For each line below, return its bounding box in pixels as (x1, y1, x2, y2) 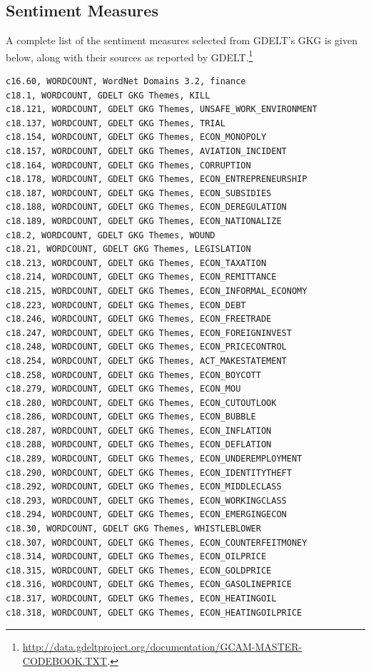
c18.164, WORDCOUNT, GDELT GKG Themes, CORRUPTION (6, 160, 251, 170)
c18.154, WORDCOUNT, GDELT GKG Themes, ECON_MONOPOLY (6, 132, 267, 143)
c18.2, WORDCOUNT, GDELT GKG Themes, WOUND (6, 230, 215, 240)
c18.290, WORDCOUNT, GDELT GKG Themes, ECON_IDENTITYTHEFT (6, 467, 292, 478)
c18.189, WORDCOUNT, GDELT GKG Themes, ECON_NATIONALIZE (6, 215, 282, 226)
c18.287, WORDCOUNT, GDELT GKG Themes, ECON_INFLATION (6, 425, 272, 436)
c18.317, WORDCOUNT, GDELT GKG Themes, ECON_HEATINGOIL (6, 594, 277, 604)
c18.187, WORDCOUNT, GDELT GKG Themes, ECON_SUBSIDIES (6, 188, 272, 198)
